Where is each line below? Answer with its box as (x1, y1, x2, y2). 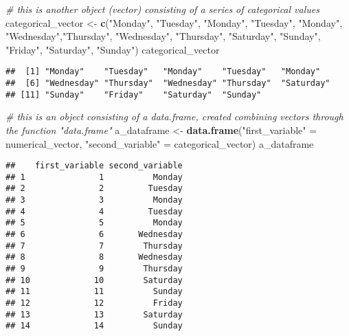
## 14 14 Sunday (5, 321, 183, 331)
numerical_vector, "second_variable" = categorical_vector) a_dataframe (5, 136, 314, 150)
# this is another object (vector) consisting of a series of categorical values (5, 2, 319, 16)
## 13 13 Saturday (5, 309, 183, 320)
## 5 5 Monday (5, 218, 183, 228)
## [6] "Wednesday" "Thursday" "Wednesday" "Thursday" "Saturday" (5, 78, 330, 89)
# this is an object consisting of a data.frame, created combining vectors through (5, 109, 344, 124)
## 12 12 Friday (5, 298, 183, 308)
